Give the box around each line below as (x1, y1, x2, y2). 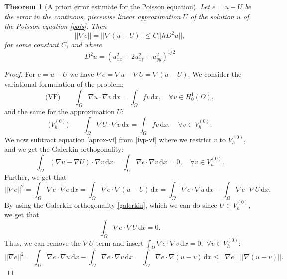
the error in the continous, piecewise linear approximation (4, 11, 181, 21)
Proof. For (4, 69, 36, 79)
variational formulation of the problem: (4, 78, 124, 89)
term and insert (96, 237, 143, 248)
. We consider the (188, 69, 242, 79)
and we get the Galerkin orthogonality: (4, 144, 124, 154)
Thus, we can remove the (4, 237, 81, 248)
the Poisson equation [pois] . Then (4, 21, 107, 31)
